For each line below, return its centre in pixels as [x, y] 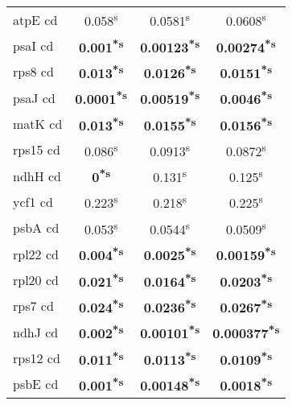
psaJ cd [34, 97]
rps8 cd [33, 72]
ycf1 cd [33, 201]
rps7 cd [33, 306]
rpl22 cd [36, 254]
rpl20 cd [36, 279]
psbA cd [36, 228]
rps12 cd [37, 357]
